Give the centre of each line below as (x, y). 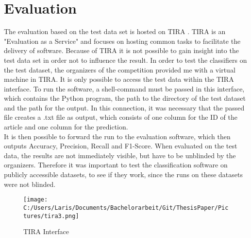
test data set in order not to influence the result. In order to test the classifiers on (125, 60)
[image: (36, 200)
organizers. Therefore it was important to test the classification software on (116, 165)
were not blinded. (30, 184)
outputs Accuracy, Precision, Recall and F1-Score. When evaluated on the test (121, 146)
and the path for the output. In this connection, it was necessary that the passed (124, 107)
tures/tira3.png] (51, 216)
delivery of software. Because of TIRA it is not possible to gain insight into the (121, 50)
